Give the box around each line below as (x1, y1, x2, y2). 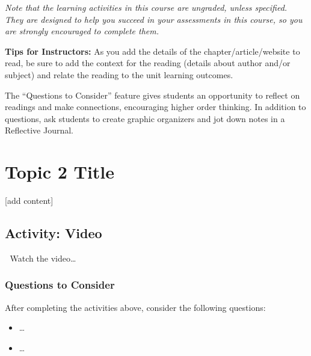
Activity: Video (5, 224, 102, 242)
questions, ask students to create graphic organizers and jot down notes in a (5, 112, 285, 124)
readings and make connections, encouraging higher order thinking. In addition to (5, 100, 306, 113)
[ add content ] (5, 194, 54, 207)
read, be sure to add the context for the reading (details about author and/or (5, 57, 291, 69)
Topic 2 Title (5, 159, 115, 184)
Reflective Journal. (5, 124, 73, 137)
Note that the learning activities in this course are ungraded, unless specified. (5, 1, 288, 13)
